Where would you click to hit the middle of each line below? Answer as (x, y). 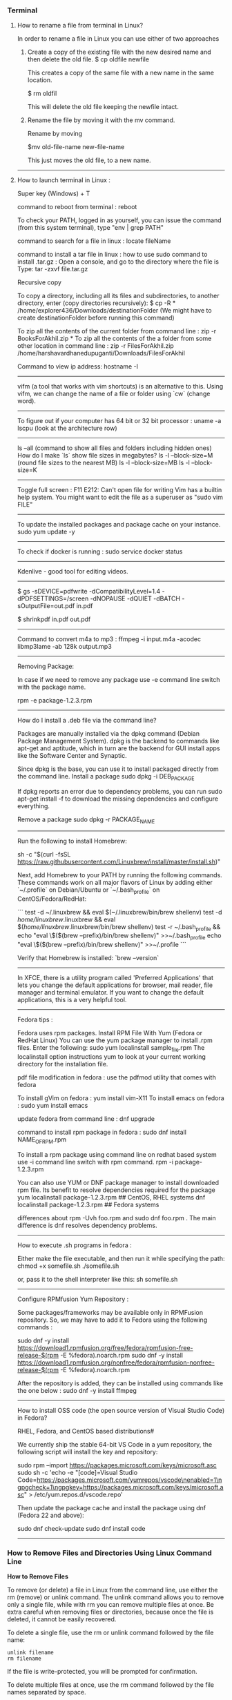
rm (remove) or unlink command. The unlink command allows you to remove (116, 1597)
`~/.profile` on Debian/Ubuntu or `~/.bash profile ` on (88, 890)
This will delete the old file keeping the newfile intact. (103, 107)
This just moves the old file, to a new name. (89, 160)
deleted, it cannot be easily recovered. (62, 1619)
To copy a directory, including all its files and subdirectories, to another (118, 296)
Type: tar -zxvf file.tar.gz (52, 269)
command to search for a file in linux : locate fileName (94, 241)
